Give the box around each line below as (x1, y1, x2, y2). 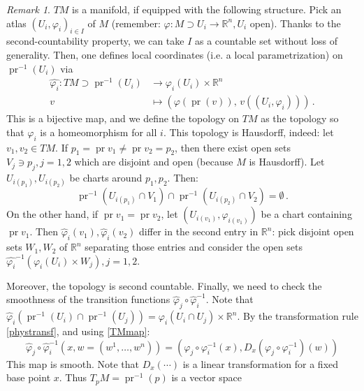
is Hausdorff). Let (249, 154, 325, 169)
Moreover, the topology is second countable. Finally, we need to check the (6, 278, 322, 293)
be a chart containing (261, 207, 352, 221)
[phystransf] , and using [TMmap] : (6, 324, 150, 339)
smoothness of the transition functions (6, 292, 170, 307)
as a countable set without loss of (194, 34, 338, 48)
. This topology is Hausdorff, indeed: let (163, 124, 334, 139)
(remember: (111, 15, 161, 30)
